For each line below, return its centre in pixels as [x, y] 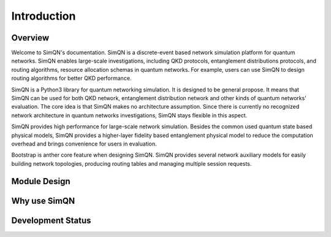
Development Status [51, 220]
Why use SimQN [43, 200]
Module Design [41, 181]
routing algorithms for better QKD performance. [71, 78]
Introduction [44, 16]
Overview [30, 38]
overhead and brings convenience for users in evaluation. [84, 144]
